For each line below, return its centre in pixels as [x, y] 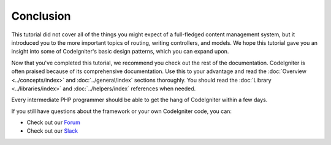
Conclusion [41, 16]
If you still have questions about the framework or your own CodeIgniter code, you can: [122, 111]
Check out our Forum [54, 122]
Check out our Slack [52, 131]
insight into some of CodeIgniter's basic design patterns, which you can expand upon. [120, 52]
